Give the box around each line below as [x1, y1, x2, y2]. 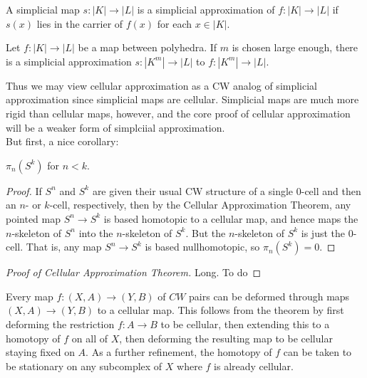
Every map [6, 288, 53, 303]
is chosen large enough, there [232, 40, 358, 55]
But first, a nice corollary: [6, 134, 119, 149]
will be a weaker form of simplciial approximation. [6, 120, 225, 135]
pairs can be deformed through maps [189, 288, 350, 303]
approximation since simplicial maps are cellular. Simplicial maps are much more [6, 92, 359, 107]
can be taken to [283, 345, 352, 359]
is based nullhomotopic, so [145, 239, 260, 254]
